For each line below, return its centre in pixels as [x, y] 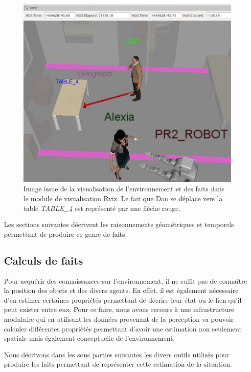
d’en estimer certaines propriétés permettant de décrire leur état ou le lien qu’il [123, 300]
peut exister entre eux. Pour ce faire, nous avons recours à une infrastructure [119, 309]
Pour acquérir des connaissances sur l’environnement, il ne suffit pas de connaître [125, 280]
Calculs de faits [44, 260]
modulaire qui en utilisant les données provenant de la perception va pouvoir [119, 319]
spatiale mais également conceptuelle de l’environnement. [90, 338]
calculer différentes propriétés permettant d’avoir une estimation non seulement [123, 328]
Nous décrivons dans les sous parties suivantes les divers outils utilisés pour [117, 354]
